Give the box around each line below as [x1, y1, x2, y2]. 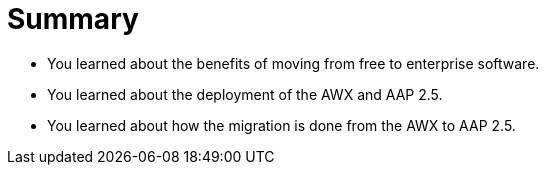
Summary [7, 2, 139, 36]
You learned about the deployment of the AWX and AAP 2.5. [47, 85, 443, 103]
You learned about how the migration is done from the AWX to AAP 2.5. [47, 116, 516, 134]
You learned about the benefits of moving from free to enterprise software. [47, 54, 540, 72]
